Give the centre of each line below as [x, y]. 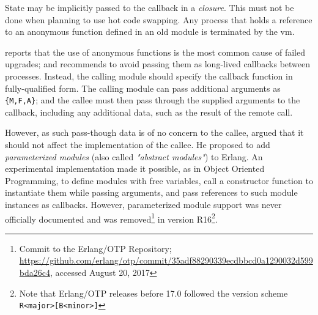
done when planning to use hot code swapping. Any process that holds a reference [159, 19]
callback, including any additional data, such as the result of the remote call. [149, 112]
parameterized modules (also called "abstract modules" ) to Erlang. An [134, 156]
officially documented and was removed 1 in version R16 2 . [111, 218]
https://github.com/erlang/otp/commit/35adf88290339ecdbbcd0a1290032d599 [166, 260]
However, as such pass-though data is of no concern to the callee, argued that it [154, 132]
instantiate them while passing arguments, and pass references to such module [151, 192]
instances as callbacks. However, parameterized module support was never [143, 204]
